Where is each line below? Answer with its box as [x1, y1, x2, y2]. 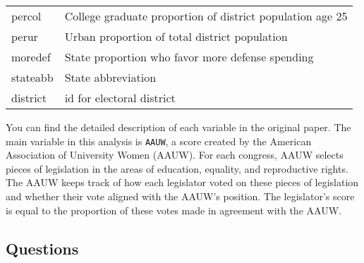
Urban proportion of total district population [64, 28, 288, 44]
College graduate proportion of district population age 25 [64, 8, 348, 24]
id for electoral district [64, 90, 176, 106]
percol [11, 8, 42, 24]
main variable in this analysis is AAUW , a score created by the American [6, 133, 312, 148]
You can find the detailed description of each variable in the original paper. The [6, 120, 351, 134]
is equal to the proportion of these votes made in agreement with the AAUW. [6, 202, 341, 217]
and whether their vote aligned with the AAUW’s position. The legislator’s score [6, 189, 355, 204]
